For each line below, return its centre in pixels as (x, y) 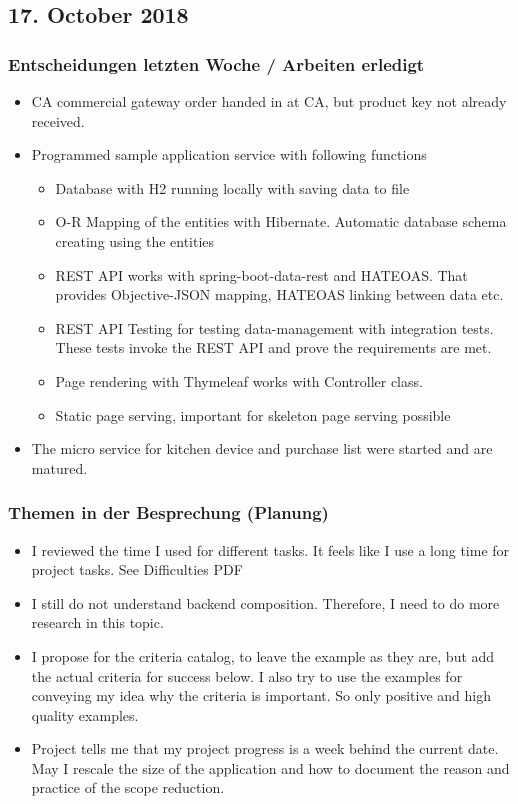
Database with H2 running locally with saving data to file (232, 187)
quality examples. (85, 714)
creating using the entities (135, 240)
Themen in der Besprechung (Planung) (168, 512)
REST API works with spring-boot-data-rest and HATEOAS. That (261, 274)
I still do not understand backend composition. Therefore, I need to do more (265, 602)
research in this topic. (97, 622)
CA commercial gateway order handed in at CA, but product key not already (269, 101)
